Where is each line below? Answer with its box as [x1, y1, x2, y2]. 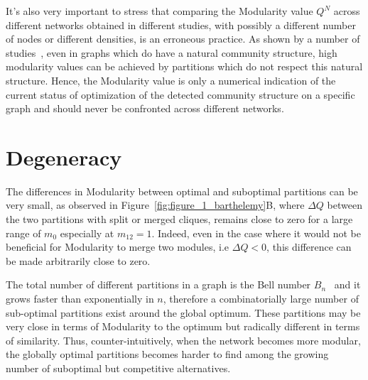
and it [334, 277, 361, 292]
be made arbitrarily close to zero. [6, 253, 151, 268]
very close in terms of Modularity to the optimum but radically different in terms [6, 319, 360, 334]
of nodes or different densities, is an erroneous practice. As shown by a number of [6, 31, 360, 46]
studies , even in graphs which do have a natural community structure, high [6, 45, 337, 60]
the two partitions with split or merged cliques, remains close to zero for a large [6, 212, 353, 227]
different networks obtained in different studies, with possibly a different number [6, 17, 356, 32]
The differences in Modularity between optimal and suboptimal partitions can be [6, 183, 358, 198]
